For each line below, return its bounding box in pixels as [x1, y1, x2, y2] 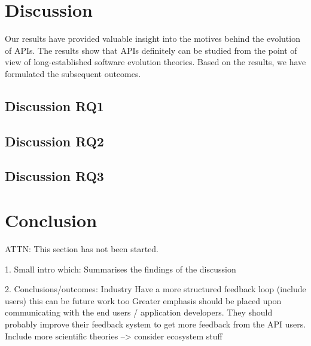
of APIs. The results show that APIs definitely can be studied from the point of [5, 44, 297, 56]
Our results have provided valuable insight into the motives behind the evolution [5, 32, 300, 45]
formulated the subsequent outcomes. [5, 67, 141, 79]
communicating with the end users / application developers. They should [5, 306, 273, 319]
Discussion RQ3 [5, 167, 104, 185]
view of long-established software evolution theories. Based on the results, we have [5, 56, 306, 68]
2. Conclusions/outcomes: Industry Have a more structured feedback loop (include [5, 283, 306, 295]
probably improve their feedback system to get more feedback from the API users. [5, 317, 306, 330]
